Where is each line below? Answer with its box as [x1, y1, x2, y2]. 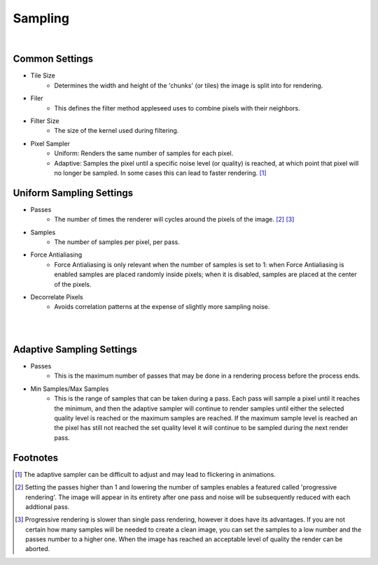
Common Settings [13, 53, 94, 65]
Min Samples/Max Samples [30, 385, 109, 393]
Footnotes [13, 452, 59, 464]
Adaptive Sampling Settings [13, 343, 138, 355]
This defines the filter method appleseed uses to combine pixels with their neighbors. [54, 103, 300, 112]
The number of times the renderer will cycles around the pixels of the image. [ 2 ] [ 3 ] [54, 215, 295, 224]
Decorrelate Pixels [30, 293, 83, 301]
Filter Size [30, 117, 59, 125]
